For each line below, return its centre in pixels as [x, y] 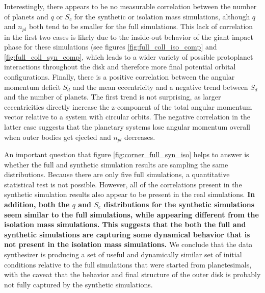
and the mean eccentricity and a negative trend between [160, 87]
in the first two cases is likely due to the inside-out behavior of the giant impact [129, 36]
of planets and [26, 16]
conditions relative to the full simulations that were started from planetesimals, [128, 264]
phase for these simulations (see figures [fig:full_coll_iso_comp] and [111, 47]
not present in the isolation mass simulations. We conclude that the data [128, 244]
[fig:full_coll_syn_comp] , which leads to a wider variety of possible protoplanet [129, 56]
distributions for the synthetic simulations [179, 204]
